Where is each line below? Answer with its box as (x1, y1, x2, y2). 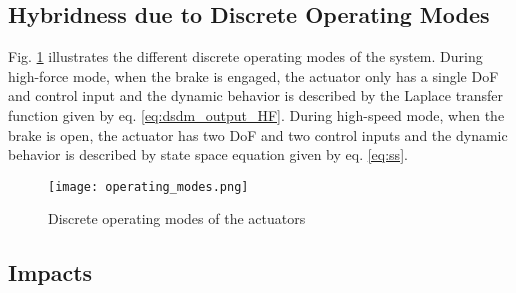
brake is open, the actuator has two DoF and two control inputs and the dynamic (8, 124, 508, 145)
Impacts (8, 257, 93, 288)
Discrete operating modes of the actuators (48, 208, 306, 229)
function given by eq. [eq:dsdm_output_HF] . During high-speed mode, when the (8, 104, 505, 125)
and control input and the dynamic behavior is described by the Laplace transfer (8, 85, 503, 106)
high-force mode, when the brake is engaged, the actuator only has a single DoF (8, 65, 499, 86)
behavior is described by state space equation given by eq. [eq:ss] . (8, 144, 408, 165)
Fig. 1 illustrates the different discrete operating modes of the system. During (8, 46, 483, 67)
